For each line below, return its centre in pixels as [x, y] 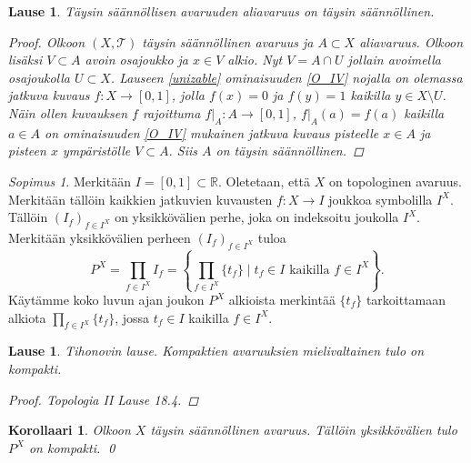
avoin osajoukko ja [137, 60]
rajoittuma [171, 112]
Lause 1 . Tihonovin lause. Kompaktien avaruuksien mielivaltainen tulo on [216, 351]
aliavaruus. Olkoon [411, 41]
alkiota [27, 317]
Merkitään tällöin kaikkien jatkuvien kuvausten [140, 199]
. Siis [183, 151]
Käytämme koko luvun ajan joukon [106, 300]
